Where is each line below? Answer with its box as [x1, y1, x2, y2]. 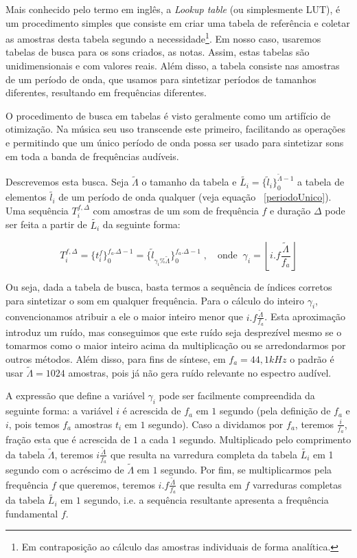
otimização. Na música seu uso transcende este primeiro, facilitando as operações [5, 122, 345, 136]
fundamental [5, 506, 58, 520]
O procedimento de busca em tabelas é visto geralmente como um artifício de [5, 108, 331, 122]
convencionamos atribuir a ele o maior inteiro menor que [5, 309, 243, 324]
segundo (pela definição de [219, 403, 331, 418]
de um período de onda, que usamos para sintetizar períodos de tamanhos [5, 71, 316, 86]
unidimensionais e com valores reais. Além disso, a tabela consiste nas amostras [5, 58, 340, 73]
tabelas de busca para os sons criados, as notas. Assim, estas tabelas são [5, 45, 310, 59]
